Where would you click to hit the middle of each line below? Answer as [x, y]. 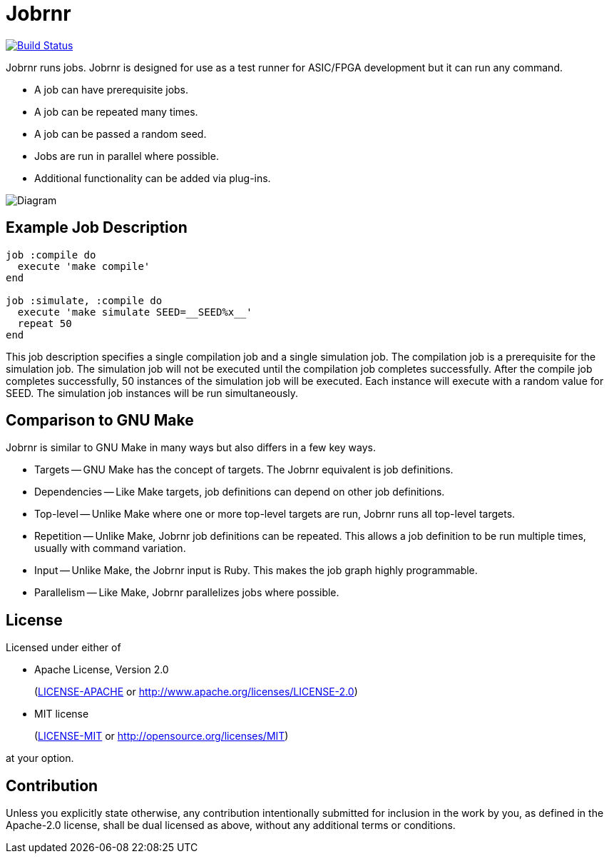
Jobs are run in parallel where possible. [127, 156]
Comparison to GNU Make [100, 421]
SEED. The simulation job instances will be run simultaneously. [152, 393]
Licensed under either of [63, 648]
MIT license [62, 714]
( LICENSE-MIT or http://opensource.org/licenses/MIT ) [162, 736]
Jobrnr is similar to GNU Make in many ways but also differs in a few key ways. [191, 448]
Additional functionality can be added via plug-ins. [153, 178]
